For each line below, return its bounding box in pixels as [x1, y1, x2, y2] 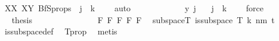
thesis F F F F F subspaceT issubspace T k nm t [11, 13, 275, 26]
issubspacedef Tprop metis [4, 25, 117, 37]
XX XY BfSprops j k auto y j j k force [4, 2, 263, 14]
